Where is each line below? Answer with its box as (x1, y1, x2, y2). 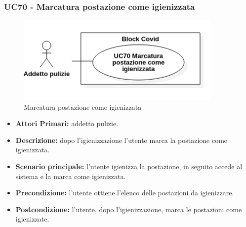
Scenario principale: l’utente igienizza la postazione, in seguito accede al (15, 161, 243, 171)
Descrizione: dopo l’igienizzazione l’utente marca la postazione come (15, 135, 228, 145)
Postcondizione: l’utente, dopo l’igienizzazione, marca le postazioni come (15, 204, 242, 214)
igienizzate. (15, 214, 49, 224)
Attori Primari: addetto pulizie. (15, 118, 119, 129)
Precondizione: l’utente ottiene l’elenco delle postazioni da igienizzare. (15, 187, 234, 198)
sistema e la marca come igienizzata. (15, 171, 126, 181)
